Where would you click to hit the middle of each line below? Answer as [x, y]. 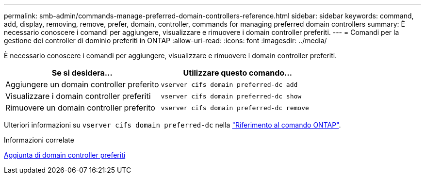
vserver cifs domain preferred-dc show [231, 96]
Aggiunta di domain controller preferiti [65, 155]
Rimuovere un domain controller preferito [80, 108]
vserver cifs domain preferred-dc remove [235, 108]
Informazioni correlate [39, 140]
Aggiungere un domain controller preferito [82, 84]
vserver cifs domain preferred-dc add [229, 84]
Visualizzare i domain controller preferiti [78, 96]
